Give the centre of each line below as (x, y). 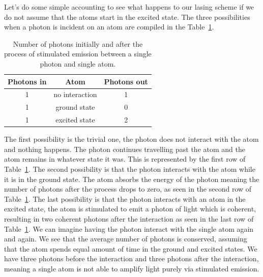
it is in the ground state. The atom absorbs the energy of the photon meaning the (132, 179)
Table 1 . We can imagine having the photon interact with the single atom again (129, 228)
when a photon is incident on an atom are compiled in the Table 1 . (109, 27)
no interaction (75, 94)
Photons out (126, 81)
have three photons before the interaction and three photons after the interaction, (131, 258)
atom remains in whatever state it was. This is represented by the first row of (125, 159)
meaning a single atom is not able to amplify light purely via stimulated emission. (132, 268)
